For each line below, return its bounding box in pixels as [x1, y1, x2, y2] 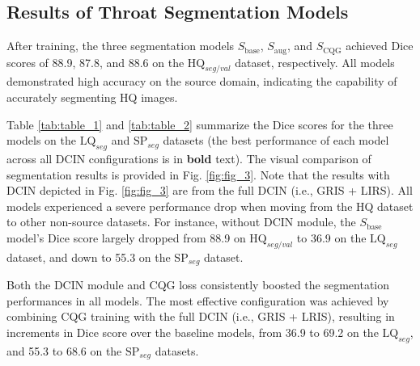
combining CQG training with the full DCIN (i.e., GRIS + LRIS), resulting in [6, 308, 395, 325]
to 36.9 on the [296, 229, 367, 246]
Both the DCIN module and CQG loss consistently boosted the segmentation [6, 276, 390, 293]
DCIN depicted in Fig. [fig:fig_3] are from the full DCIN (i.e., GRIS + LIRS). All [6, 182, 413, 199]
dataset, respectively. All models [235, 53, 395, 70]
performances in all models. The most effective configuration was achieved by [6, 292, 389, 309]
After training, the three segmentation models [6, 37, 235, 54]
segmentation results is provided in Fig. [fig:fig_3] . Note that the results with [6, 166, 390, 183]
